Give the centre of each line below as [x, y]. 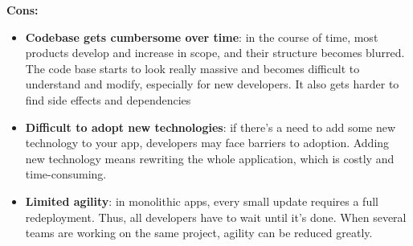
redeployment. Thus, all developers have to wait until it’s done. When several [216, 217]
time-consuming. [66, 174]
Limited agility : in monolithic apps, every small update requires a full [202, 201]
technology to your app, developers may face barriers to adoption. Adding [207, 143]
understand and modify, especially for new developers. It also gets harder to [212, 84]
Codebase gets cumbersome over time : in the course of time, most [202, 37]
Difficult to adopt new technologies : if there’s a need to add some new [211, 127]
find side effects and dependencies [108, 99]
